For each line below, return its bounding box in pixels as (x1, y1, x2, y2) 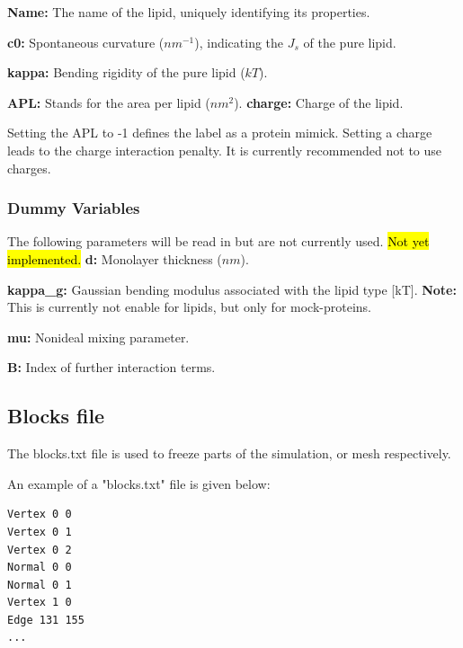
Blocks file (7, 402, 105, 430)
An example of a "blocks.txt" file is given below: (7, 474, 271, 493)
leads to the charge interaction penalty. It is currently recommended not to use (7, 140, 442, 159)
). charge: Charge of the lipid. (234, 93, 404, 111)
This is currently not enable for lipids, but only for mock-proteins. (7, 297, 371, 316)
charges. (7, 158, 51, 177)
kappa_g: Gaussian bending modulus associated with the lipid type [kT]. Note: (7, 280, 457, 298)
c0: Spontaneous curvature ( (7, 32, 165, 51)
